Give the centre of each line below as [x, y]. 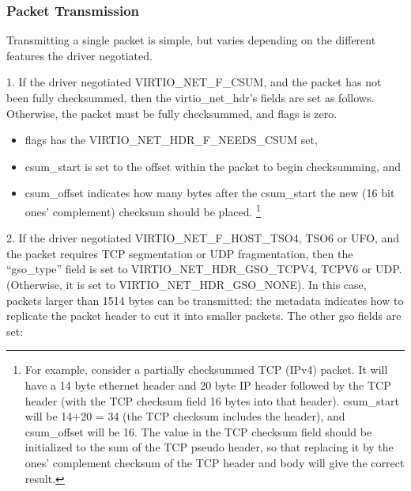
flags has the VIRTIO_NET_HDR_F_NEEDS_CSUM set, [171, 140]
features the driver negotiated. [79, 55]
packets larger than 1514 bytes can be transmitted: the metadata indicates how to [205, 300]
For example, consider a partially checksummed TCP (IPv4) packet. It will [206, 369]
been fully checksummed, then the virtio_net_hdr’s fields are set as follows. [190, 97]
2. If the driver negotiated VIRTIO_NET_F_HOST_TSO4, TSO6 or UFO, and [203, 238]
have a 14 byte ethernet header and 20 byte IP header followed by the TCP [208, 384]
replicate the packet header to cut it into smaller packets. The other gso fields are [204, 316]
